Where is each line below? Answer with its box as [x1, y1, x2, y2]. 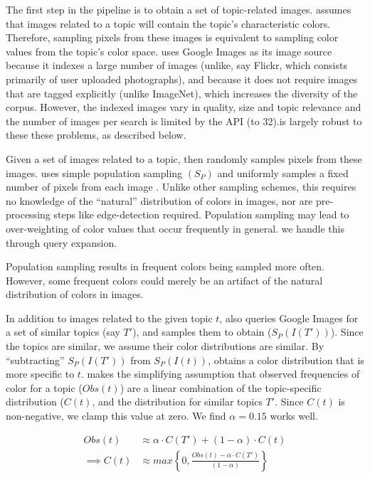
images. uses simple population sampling [6, 165, 183, 180]
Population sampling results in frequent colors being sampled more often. [6, 259, 324, 274]
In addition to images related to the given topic [6, 310, 213, 325]
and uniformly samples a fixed [217, 165, 349, 180]
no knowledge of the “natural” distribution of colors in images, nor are [6, 193, 313, 208]
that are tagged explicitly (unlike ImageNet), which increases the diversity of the [6, 85, 358, 100]
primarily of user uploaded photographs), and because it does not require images [6, 71, 358, 86]
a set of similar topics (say [6, 324, 120, 339]
